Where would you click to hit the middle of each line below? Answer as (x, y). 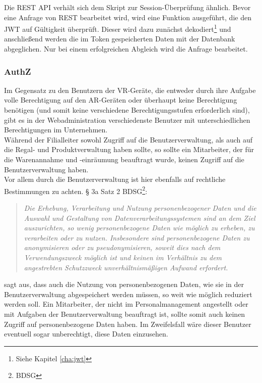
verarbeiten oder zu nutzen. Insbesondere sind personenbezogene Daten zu (137, 237)
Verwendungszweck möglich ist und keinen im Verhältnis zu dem (123, 257)
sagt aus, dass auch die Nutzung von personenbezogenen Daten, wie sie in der (124, 284)
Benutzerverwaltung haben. (46, 169)
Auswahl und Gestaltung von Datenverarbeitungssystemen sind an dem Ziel (140, 218)
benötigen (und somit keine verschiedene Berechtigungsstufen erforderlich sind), (127, 110)
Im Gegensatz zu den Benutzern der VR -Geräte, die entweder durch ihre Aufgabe (130, 90)
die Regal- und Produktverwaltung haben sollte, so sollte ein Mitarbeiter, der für (129, 149)
